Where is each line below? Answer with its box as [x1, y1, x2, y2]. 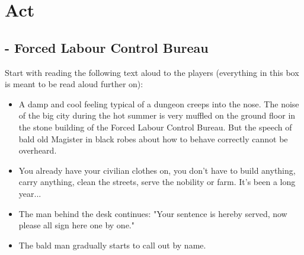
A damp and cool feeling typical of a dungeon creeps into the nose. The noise [18, 97, 299, 110]
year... [18, 187, 41, 199]
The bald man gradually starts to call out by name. [18, 238, 206, 251]
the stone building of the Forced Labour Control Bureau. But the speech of [18, 120, 292, 133]
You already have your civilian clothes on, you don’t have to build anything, [18, 164, 296, 176]
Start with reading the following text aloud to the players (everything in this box [5, 66, 299, 78]
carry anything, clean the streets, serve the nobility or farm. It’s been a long [18, 176, 296, 188]
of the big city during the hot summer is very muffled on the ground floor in [18, 109, 296, 122]
